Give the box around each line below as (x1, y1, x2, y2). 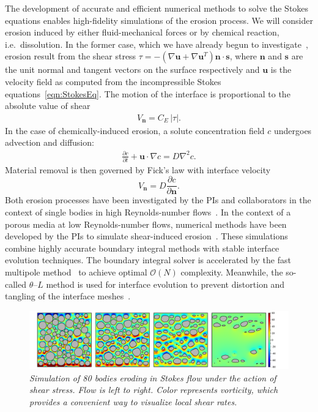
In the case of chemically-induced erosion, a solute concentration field (5, 124, 265, 137)
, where (229, 50, 257, 62)
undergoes (273, 124, 312, 137)
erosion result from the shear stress (5, 50, 136, 62)
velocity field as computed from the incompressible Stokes (5, 75, 221, 88)
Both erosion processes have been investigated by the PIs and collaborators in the (5, 193, 311, 206)
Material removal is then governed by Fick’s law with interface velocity (5, 163, 271, 176)
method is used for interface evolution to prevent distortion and (46, 277, 285, 290)
